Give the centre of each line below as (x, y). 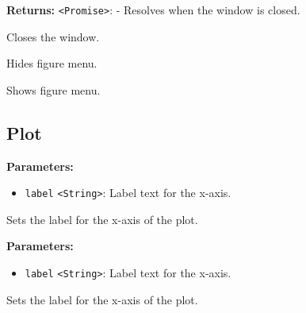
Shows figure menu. (54, 89)
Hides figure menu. (52, 63)
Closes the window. (53, 36)
